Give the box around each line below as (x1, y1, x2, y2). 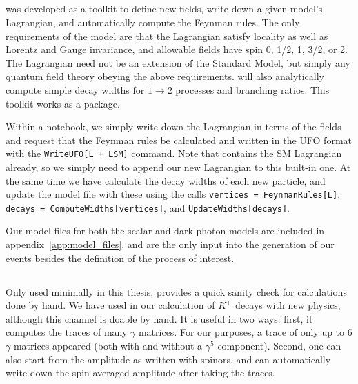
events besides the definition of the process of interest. (6, 250, 235, 265)
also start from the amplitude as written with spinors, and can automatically (6, 352, 331, 366)
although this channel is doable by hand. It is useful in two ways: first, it (6, 311, 313, 325)
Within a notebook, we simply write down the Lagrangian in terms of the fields (6, 119, 341, 134)
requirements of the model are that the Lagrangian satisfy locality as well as (6, 28, 328, 43)
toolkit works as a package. (6, 96, 120, 110)
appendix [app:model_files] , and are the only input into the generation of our (6, 237, 335, 252)
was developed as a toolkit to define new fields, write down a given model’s (6, 1, 323, 16)
